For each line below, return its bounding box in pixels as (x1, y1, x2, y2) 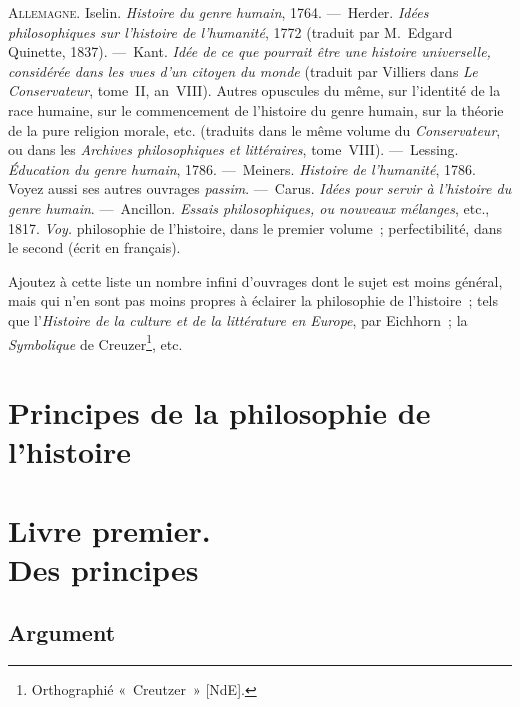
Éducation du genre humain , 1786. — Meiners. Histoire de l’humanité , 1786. (8, 158, 476, 179)
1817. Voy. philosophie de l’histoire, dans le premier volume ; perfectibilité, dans (8, 217, 502, 238)
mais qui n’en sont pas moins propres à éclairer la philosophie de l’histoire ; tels (8, 290, 499, 311)
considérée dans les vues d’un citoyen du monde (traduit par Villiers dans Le (8, 60, 478, 81)
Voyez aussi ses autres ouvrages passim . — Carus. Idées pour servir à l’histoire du (8, 178, 512, 199)
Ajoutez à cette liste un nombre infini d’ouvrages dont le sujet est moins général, (8, 270, 503, 291)
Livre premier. (8, 509, 211, 550)
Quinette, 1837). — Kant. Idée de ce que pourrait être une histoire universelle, (8, 41, 491, 62)
